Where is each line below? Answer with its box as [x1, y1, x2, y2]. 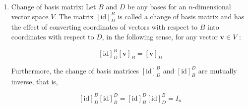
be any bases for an [127, 1, 186, 11]
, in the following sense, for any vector [102, 31, 218, 41]
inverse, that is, [11, 76, 58, 86]
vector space [11, 11, 49, 21]
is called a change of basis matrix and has [118, 11, 245, 21]
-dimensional [192, 1, 231, 11]
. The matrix [55, 11, 94, 21]
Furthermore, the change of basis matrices [11, 65, 139, 75]
